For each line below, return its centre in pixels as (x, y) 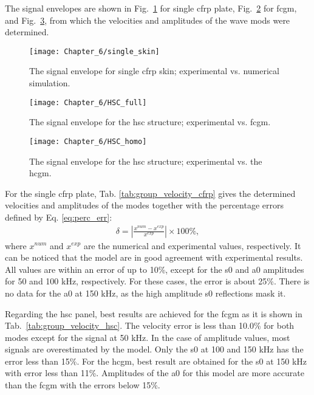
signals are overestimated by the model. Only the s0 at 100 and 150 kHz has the (154, 349)
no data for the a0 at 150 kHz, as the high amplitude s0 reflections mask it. (145, 293)
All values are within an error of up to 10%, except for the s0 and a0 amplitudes (155, 269)
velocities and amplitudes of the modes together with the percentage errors (144, 205)
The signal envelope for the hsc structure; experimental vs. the (146, 161)
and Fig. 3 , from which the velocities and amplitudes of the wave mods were (148, 20)
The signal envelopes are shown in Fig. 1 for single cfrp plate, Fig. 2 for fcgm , (151, 8)
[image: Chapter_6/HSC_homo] (88, 141)
